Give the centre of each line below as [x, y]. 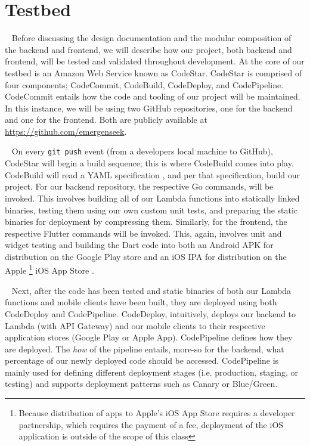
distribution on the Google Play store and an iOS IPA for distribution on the [146, 256]
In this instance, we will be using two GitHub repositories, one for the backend [149, 108]
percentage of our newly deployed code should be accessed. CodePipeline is [142, 360]
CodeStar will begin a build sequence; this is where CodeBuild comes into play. [149, 163]
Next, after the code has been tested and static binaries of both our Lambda [151, 290]
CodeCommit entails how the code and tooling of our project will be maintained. [153, 96]
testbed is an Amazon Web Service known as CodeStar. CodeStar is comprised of [154, 72]
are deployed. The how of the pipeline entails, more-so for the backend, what [145, 349]
